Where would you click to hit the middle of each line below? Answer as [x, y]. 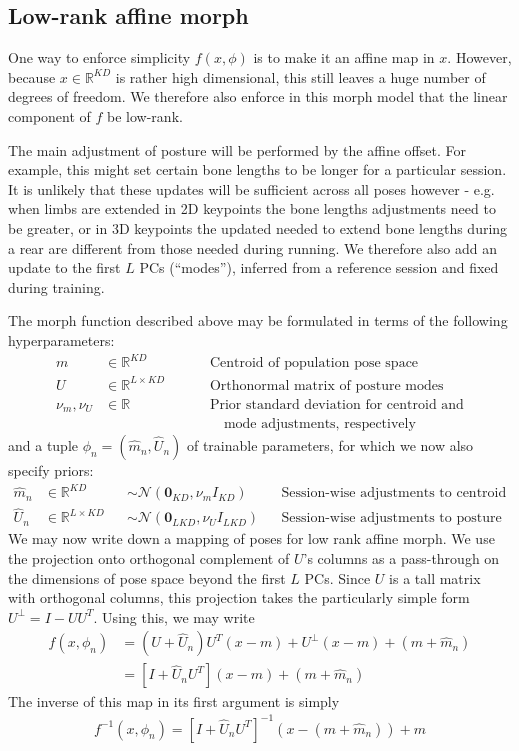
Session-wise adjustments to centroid [394, 493]
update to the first [64, 267]
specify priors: [51, 470]
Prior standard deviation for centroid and [336, 404]
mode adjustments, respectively [319, 424]
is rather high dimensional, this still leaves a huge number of [300, 76]
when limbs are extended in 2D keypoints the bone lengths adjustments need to [252, 208]
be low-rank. [145, 115]
